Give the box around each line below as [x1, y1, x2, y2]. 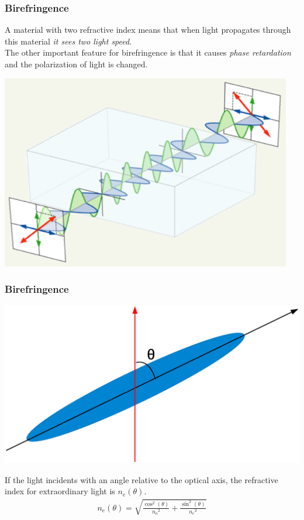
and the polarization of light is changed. [5, 58, 148, 70]
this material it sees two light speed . [5, 35, 132, 47]
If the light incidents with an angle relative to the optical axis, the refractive [5, 473, 278, 485]
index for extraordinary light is [5, 485, 115, 497]
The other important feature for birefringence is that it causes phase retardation [5, 46, 291, 59]
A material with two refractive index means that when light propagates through [5, 23, 291, 36]
